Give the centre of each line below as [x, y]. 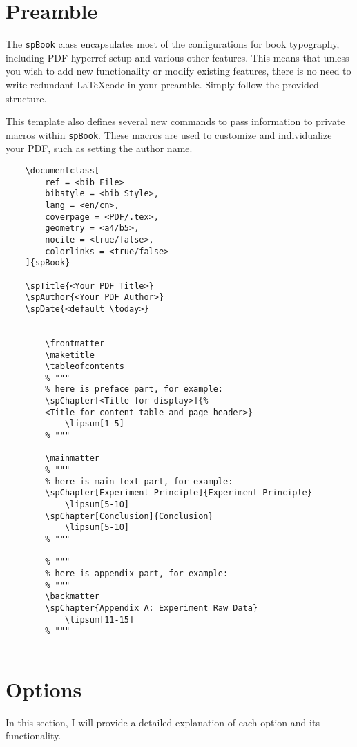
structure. [26, 98]
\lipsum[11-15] [99, 620]
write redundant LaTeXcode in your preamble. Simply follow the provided [162, 84]
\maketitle [70, 355]
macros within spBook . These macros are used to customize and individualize [169, 134]
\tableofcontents [85, 367]
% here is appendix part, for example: [137, 573]
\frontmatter [75, 343]
